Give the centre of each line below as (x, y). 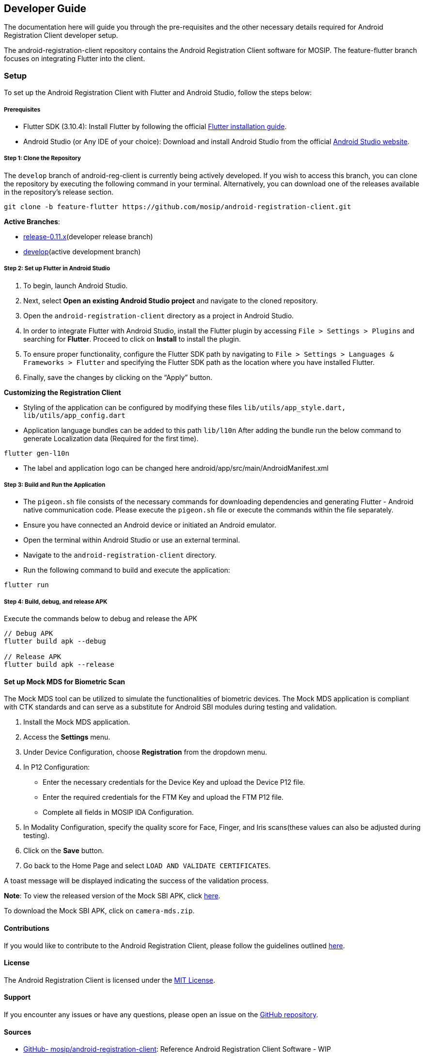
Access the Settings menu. (67, 737)
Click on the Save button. (64, 851)
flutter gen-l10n (37, 453)
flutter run (26, 585)
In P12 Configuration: (57, 767)
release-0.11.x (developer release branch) (88, 236)
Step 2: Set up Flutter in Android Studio (57, 269)
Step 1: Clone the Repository (42, 158)
